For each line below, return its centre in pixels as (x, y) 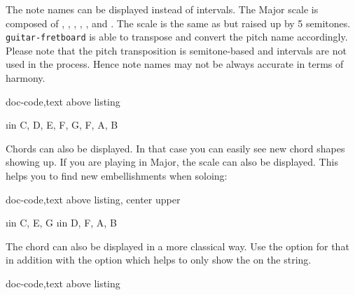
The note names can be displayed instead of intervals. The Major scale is (162, 9)
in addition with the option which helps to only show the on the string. (159, 260)
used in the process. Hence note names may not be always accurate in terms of (175, 64)
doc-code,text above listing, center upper (93, 199)
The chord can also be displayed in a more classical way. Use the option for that (177, 246)
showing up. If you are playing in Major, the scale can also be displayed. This (172, 162)
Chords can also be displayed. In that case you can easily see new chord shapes (175, 148)
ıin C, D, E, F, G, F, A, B (62, 125)
